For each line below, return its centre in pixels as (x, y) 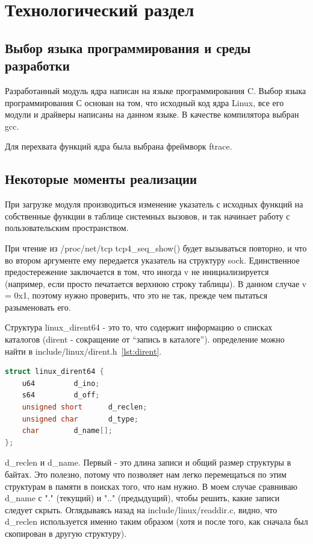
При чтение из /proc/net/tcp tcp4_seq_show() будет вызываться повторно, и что (156, 248)
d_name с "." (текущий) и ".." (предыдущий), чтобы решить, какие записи (142, 498)
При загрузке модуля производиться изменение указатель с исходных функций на (154, 204)
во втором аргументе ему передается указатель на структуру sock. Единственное (152, 260)
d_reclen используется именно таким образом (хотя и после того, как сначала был (156, 521)
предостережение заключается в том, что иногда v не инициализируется (137, 272)
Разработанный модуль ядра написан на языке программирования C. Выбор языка (156, 90)
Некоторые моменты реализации (101, 179)
